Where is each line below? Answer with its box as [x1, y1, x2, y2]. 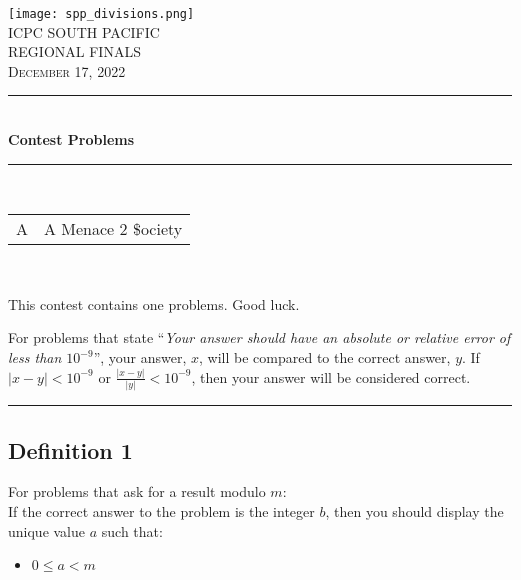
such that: [101, 520, 163, 541]
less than [8, 347, 62, 367]
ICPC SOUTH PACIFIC [8, 21, 160, 42]
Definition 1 [8, 434, 133, 465]
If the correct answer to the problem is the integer [8, 501, 315, 522]
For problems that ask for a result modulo [8, 481, 266, 502]
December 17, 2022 [8, 60, 126, 81]
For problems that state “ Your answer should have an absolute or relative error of [8, 327, 511, 348]
